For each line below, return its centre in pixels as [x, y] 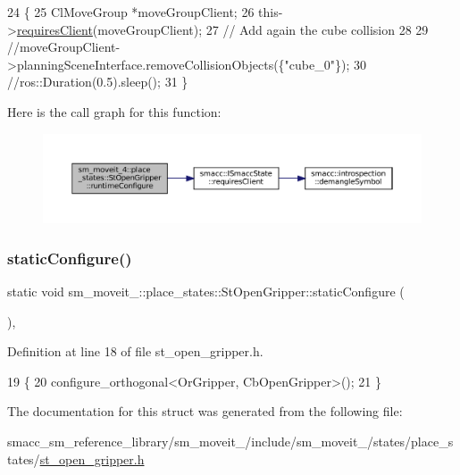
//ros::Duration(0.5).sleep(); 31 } [98, 82]
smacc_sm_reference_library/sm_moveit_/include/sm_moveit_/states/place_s [230, 441]
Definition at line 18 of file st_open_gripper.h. [135, 351]
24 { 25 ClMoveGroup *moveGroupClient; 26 [131, 12]
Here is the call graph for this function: [114, 111]
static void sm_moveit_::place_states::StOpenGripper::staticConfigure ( [206, 291]
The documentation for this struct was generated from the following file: [205, 411]
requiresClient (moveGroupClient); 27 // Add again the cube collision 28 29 [222, 29]
